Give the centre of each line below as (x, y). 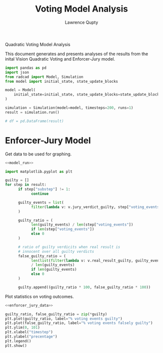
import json (17, 72)
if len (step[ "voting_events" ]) (63, 229)
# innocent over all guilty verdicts (56, 251)
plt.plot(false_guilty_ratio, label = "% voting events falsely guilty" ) (79, 323)
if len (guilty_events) (54, 270)
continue (40, 194)
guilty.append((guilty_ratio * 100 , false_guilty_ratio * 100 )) (84, 287)
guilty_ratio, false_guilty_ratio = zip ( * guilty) (56, 314)
